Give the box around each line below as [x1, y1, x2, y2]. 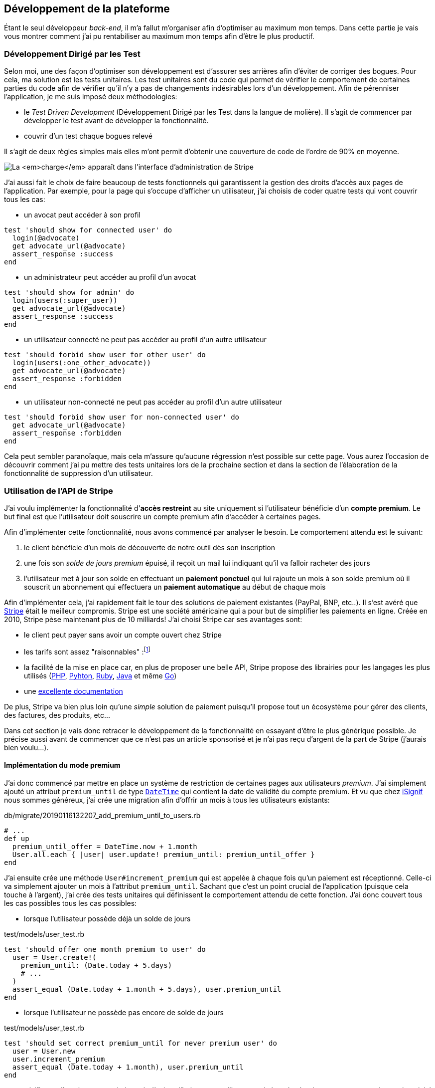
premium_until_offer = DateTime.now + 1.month [12, 842, 197, 851]
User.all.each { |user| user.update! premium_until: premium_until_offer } [12, 850, 315, 859]
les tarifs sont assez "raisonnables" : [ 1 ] [24, 646, 150, 656]
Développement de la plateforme [4, 2, 170, 15]
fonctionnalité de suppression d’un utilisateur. [4, 469, 153, 478]
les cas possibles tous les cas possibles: [4, 898, 137, 907]
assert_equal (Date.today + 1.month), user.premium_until [12, 1063, 244, 1071]
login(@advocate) [12, 234, 80, 242]
